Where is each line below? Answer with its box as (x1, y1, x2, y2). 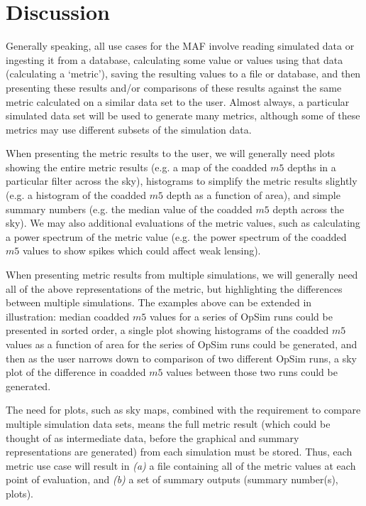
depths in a (287, 159, 336, 174)
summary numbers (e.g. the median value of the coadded (6, 201, 253, 216)
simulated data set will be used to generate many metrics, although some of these (6, 108, 360, 123)
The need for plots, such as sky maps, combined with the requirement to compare (6, 402, 361, 417)
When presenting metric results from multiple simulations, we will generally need (6, 267, 358, 282)
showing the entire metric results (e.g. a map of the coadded (6, 159, 267, 174)
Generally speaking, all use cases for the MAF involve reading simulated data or (6, 38, 355, 53)
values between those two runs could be (166, 365, 338, 379)
